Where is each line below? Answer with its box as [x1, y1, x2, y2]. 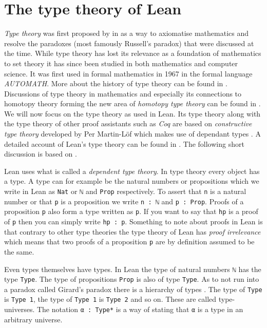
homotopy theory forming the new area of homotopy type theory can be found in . [4, 98, 261, 109]
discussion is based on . [4, 148, 77, 159]
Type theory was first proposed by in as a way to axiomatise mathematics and [4, 28, 249, 38]
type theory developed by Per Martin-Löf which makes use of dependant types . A [4, 128, 261, 139]
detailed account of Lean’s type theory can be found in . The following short [4, 138, 244, 149]
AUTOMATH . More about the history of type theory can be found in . [4, 78, 227, 89]
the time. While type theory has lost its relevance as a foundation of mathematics [4, 48, 261, 59]
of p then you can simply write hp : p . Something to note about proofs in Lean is [4, 216, 263, 226]
